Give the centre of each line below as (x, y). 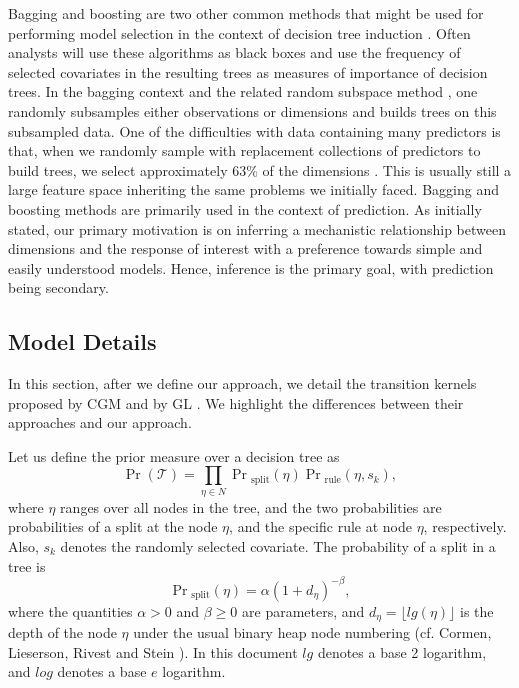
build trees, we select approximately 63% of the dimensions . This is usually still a (260, 169)
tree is (27, 565)
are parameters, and (303, 610)
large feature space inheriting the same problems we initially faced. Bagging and (253, 189)
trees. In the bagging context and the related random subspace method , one (243, 91)
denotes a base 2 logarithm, (402, 651)
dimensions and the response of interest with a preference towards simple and (245, 248)
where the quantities (70, 610)
